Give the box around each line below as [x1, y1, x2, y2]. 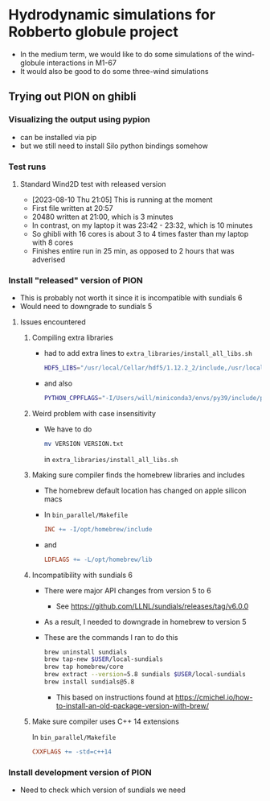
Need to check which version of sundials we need [19, 785, 186, 795]
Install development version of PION [8, 766, 153, 778]
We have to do [43, 424, 92, 434]
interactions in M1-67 [47, 58, 117, 68]
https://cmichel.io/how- [175, 692, 253, 702]
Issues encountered [19, 317, 86, 327]
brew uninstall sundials [43, 648, 128, 656]
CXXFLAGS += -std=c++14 [31, 747, 112, 756]
